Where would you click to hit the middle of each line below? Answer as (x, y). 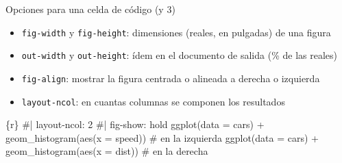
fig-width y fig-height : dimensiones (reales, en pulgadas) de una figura (176, 32)
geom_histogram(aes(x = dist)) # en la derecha (107, 151)
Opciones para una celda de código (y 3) (90, 9)
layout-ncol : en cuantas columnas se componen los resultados (153, 101)
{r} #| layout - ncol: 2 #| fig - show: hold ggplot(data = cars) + (135, 124)
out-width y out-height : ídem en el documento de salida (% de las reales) (179, 55)
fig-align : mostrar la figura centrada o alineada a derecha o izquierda (171, 78)
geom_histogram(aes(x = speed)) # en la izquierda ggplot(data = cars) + (162, 137)
